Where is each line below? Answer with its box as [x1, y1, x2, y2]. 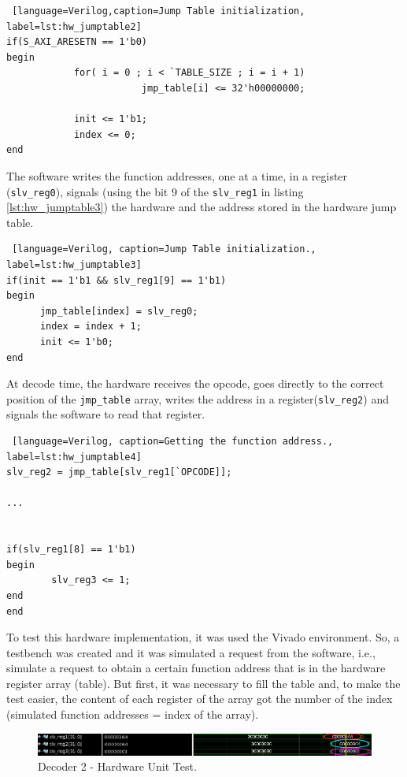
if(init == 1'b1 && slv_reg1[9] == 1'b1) [6, 274, 227, 286]
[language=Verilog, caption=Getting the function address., [12, 435, 334, 447]
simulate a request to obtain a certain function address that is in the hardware [6, 660, 386, 676]
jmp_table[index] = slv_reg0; [39, 305, 198, 317]
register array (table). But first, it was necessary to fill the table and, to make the [6, 675, 401, 691]
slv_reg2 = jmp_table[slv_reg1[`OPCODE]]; [6, 467, 232, 478]
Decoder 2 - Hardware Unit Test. [38, 758, 197, 775]
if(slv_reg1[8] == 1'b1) [6, 544, 136, 556]
